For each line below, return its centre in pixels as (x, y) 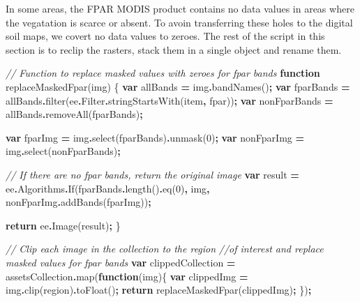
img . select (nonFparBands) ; (63, 151)
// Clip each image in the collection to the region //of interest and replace (165, 249)
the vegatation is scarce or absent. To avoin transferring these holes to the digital (179, 22)
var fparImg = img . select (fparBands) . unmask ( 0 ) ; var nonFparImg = (155, 137)
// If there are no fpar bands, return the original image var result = (152, 174)
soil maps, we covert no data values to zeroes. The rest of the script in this (165, 36)
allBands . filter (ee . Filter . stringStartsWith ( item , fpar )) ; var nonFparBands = (170, 100)
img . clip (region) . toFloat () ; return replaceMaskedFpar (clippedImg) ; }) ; (159, 290)
